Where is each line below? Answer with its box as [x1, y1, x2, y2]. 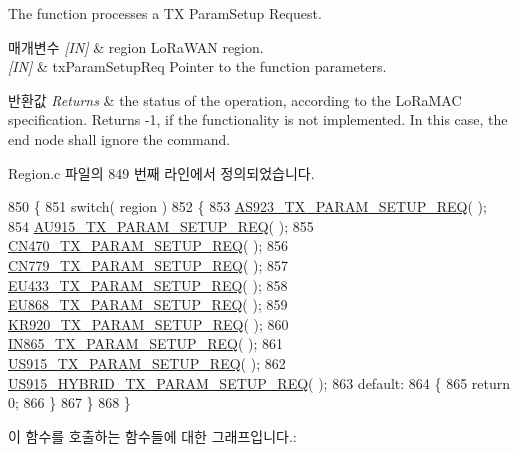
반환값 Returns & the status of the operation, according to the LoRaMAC [8, 89, 462, 110]
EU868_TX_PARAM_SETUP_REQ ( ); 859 [8, 294, 288, 315]
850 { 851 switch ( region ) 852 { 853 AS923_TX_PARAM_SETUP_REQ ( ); [8, 196, 487, 217]
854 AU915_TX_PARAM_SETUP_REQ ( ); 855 [8, 215, 314, 236]
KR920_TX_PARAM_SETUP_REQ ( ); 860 [8, 313, 289, 334]
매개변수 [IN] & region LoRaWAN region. [8, 36, 264, 57]
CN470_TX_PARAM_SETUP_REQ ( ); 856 [8, 235, 289, 256]
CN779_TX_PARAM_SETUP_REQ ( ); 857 [8, 254, 289, 275]
